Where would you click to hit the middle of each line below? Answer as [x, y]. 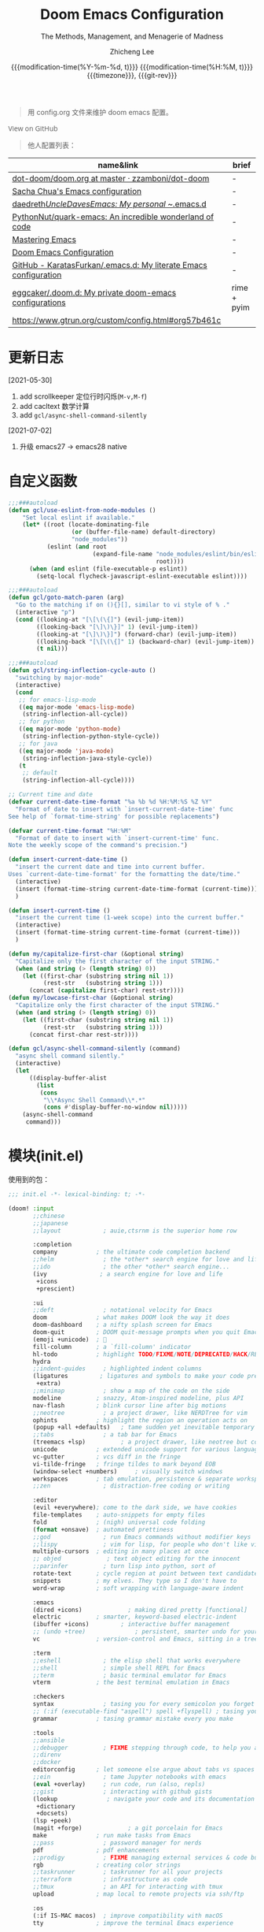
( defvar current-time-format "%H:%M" [70, 830]
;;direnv [47, 1755]
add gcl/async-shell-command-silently [83, 414]
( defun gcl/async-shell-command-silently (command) [94, 1049]
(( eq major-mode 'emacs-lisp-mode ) [77, 707]
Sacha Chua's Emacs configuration [77, 191]
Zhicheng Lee [132, 51]
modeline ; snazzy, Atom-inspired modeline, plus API [138, 1398]
